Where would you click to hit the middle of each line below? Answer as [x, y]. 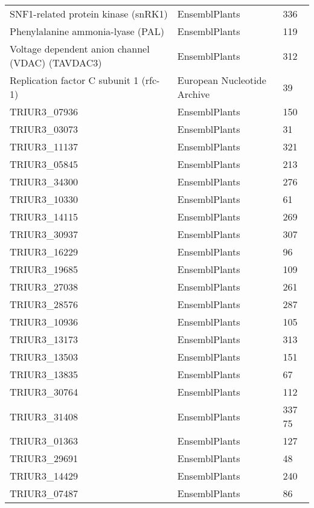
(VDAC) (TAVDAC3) [56, 63]
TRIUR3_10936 [44, 322]
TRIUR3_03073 [44, 129]
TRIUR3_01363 [44, 441]
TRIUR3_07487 [44, 493]
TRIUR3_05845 [44, 164]
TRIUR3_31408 [44, 416]
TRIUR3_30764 [44, 392]
